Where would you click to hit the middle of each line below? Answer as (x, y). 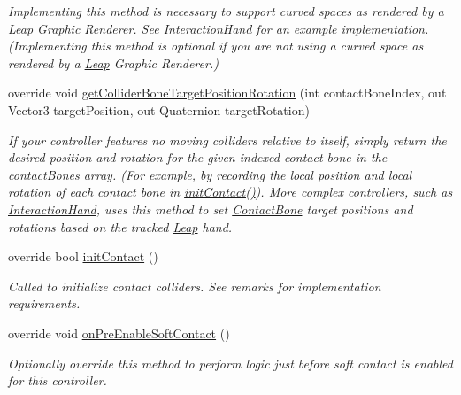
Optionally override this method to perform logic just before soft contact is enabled (230, 363)
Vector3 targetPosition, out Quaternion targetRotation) (159, 109)
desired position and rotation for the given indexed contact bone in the (198, 157)
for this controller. (58, 380)
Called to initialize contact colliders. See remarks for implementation (195, 286)
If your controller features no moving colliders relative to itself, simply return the (227, 139)
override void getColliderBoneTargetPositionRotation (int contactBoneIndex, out (227, 93)
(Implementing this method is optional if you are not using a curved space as (216, 46)
